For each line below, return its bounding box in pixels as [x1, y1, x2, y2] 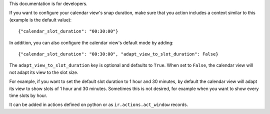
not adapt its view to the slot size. [9, 69, 78, 75]
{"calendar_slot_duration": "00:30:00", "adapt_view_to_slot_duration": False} [18, 51, 218, 57]
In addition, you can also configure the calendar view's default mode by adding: [9, 39, 173, 45]
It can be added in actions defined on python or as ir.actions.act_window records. [9, 101, 188, 107]
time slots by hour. [9, 92, 47, 98]
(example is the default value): [9, 16, 72, 22]
